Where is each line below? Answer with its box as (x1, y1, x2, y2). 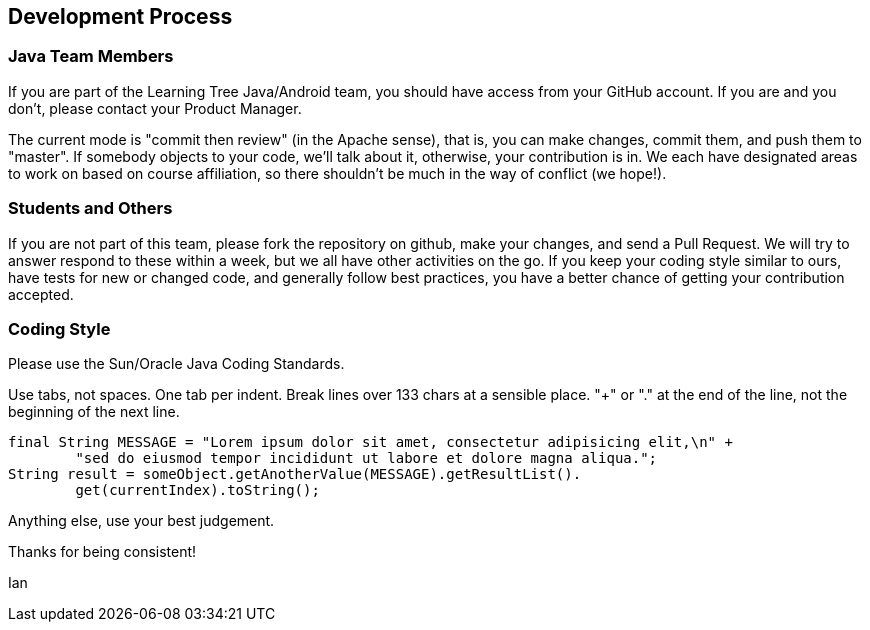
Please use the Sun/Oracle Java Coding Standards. (8, 355, 345, 373)
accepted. (8, 285, 74, 303)
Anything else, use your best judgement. (8, 512, 275, 530)
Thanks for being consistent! (8, 543, 197, 561)
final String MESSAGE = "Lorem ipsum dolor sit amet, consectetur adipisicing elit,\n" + (8, 434, 733, 451)
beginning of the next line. (8, 403, 180, 421)
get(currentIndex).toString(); (75, 482, 320, 499)
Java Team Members (8, 46, 174, 67)
